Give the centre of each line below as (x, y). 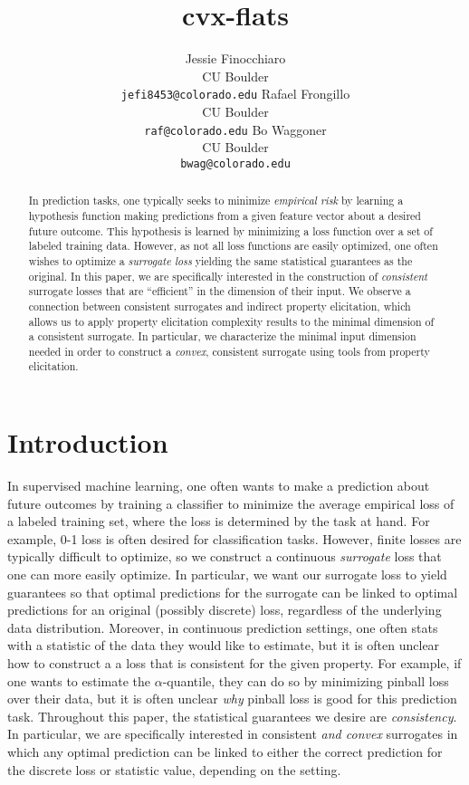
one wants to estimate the (79, 680)
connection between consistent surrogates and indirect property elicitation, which (220, 306)
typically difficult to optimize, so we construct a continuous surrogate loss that (225, 556)
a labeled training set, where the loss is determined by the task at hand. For (219, 521)
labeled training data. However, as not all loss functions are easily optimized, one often (233, 246)
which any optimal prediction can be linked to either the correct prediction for (225, 751)
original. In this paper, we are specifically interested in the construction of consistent (228, 276)
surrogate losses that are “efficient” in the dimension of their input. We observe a (220, 291)
